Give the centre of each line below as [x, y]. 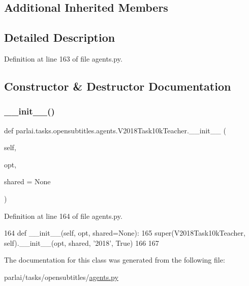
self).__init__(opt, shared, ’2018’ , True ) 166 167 [82, 242]
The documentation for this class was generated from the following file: [115, 260]
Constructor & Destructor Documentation [118, 86]
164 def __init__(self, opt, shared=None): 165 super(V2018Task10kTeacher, [125, 233]
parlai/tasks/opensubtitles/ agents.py [61, 277]
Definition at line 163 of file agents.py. [63, 58]
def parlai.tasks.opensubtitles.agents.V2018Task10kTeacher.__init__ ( [115, 130]
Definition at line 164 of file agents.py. [63, 216]
